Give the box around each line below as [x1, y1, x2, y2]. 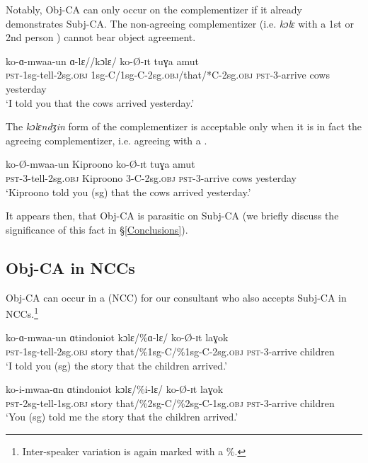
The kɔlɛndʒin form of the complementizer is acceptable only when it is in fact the [6, 119, 362, 134]
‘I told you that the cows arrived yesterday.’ [6, 95, 195, 110]
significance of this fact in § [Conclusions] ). [6, 222, 188, 236]
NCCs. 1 [6, 304, 38, 321]
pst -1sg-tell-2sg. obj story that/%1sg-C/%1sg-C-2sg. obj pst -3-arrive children [6, 343, 335, 358]
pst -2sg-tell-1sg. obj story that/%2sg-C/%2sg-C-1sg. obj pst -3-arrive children [6, 395, 335, 410]
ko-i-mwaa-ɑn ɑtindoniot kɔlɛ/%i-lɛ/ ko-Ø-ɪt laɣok [6, 382, 224, 396]
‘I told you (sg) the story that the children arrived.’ [6, 358, 227, 372]
